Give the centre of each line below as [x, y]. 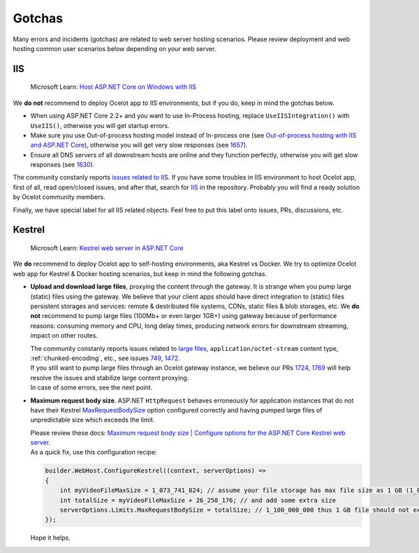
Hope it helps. [51, 538]
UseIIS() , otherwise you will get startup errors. [100, 125]
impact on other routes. [64, 336]
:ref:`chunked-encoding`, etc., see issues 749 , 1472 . [105, 358]
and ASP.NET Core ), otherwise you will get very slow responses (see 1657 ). [139, 145]
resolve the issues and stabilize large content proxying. [110, 378]
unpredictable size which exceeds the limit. [93, 420]
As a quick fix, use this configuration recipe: [94, 452]
